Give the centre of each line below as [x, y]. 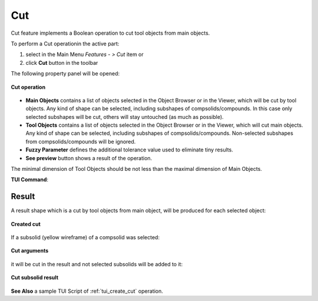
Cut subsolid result [35, 277]
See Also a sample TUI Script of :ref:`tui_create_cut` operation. [87, 291]
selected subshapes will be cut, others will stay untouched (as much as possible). [125, 117]
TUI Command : [30, 180]
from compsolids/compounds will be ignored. [81, 141]
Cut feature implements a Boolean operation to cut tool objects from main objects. [110, 33]
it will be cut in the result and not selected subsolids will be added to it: [97, 264]
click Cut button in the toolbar [62, 62]
